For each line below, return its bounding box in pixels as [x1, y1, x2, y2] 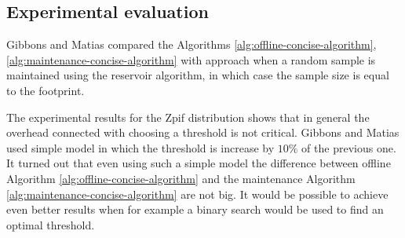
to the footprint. [6, 82, 85, 98]
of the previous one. [301, 139, 396, 156]
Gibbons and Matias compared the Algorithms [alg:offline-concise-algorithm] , [6, 36, 377, 53]
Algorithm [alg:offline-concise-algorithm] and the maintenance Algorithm [6, 170, 356, 186]
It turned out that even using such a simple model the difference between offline [6, 155, 391, 171]
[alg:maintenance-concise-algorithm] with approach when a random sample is [6, 51, 376, 68]
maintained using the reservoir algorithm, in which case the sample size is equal [6, 67, 389, 83]
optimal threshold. [6, 216, 95, 233]
